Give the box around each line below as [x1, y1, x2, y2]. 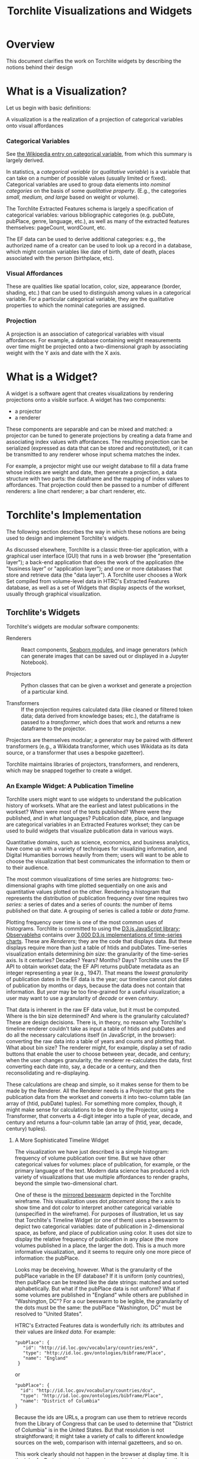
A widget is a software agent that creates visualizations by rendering [6, 390, 174, 397]
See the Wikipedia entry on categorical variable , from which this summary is [6, 151, 192, 158]
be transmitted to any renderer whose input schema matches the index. [6, 450, 181, 458]
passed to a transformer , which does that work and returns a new [21, 719, 181, 726]
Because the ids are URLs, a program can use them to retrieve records [14, 1413, 187, 1420]
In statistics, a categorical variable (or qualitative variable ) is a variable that [6, 168, 191, 176]
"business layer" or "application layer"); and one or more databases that [6, 565, 182, 572]
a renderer [14, 414, 41, 421]
